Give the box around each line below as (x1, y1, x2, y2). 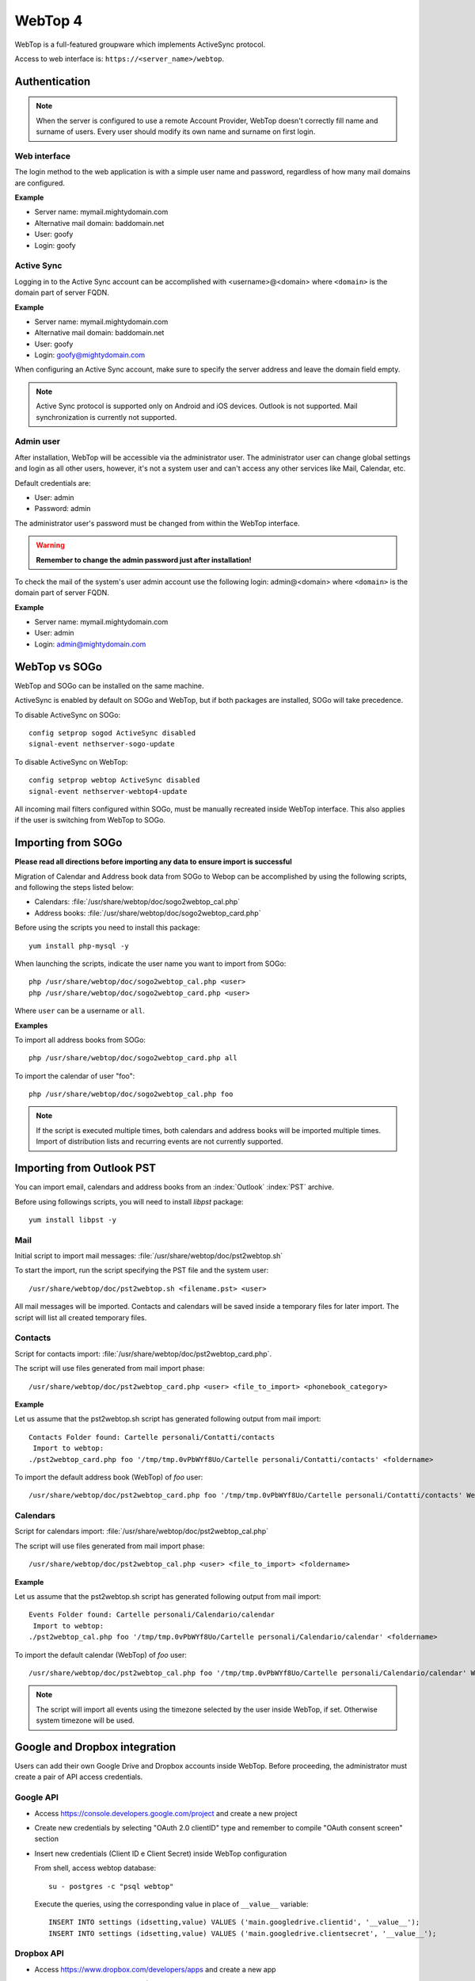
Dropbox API (14, 1948, 65, 1959)
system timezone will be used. (36, 1716, 135, 1725)
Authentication (14, 74, 91, 88)
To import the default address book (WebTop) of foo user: (14, 1472, 203, 1482)
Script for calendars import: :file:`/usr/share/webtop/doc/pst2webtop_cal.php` (14, 1526, 269, 1536)
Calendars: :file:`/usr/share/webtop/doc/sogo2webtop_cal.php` (34, 897, 241, 907)
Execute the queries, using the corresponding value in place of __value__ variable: (34, 1899, 309, 1909)
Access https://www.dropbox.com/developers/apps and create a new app (34, 1964, 276, 1974)
